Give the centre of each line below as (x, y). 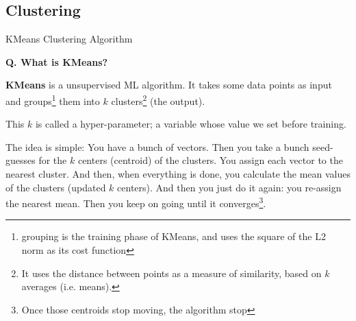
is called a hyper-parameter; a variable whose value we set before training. (191, 124)
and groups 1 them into (53, 99)
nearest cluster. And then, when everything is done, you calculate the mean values (178, 174)
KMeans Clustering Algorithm (69, 39)
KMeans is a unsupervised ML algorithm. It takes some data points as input (169, 85)
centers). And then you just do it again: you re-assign (229, 187)
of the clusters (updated (56, 187)
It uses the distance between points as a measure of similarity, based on (171, 273)
